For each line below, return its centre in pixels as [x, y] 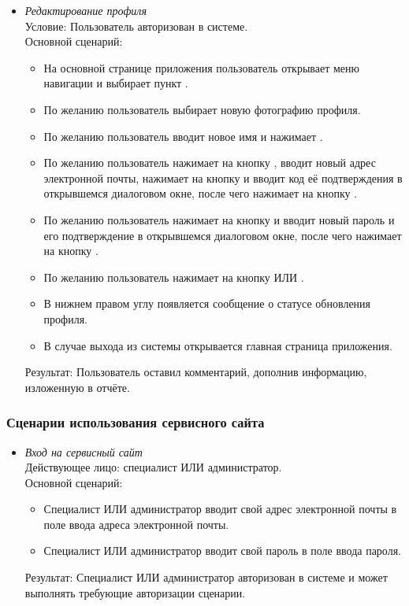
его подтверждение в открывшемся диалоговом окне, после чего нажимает [223, 235]
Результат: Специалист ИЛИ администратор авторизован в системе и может [206, 577]
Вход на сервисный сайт [84, 451]
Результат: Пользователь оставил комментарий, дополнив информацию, [196, 372]
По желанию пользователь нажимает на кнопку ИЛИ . [174, 277]
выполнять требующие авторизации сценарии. [135, 592]
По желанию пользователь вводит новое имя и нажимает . [183, 136]
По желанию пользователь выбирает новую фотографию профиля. [202, 109]
